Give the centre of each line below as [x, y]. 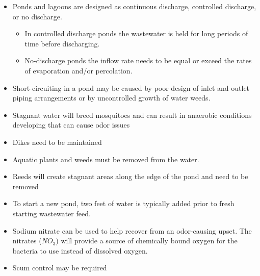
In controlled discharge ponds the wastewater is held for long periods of [136, 33]
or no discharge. [37, 16]
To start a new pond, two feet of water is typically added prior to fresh [123, 203]
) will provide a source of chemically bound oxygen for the [147, 241]
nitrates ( [27, 241]
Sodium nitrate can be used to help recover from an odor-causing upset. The [132, 230]
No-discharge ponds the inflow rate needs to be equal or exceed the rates [138, 60]
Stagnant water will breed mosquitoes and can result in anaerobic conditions [132, 115]
